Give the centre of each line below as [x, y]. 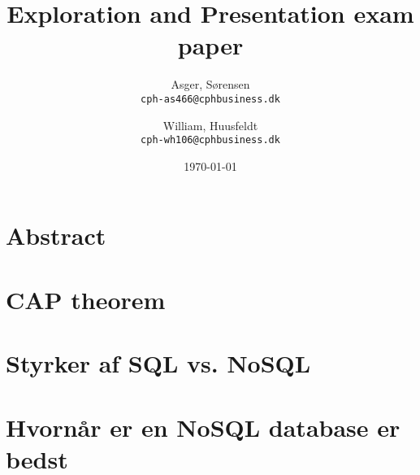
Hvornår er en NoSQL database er [203, 427]
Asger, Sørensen [210, 84]
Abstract [56, 235]
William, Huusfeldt [210, 125]
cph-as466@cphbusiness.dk [210, 99]
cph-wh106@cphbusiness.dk [210, 140]
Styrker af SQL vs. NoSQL [158, 363]
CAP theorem [86, 299]
